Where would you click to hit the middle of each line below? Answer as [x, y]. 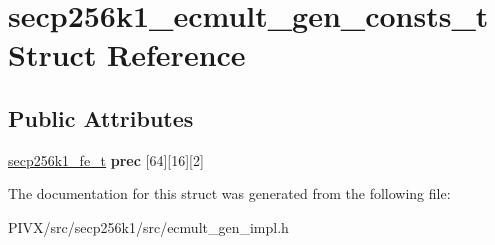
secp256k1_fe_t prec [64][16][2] [106, 159]
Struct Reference [127, 54]
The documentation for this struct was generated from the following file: [229, 193]
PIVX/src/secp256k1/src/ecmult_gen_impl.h [148, 226]
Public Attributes [101, 117]
